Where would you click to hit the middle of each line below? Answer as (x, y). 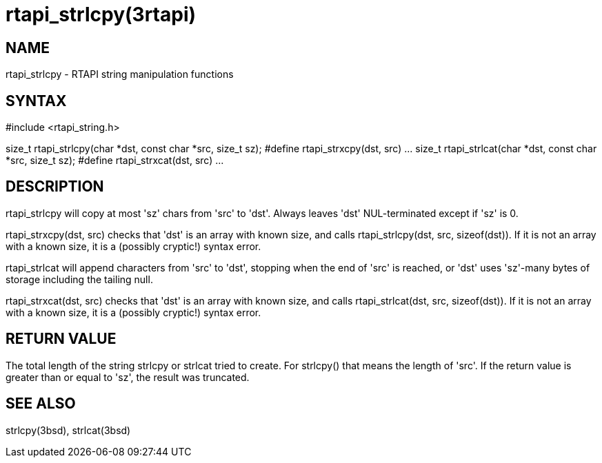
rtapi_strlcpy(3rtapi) (101, 14)
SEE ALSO (41, 404)
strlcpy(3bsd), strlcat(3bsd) (68, 430)
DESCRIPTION (55, 187)
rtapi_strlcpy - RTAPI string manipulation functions (120, 74)
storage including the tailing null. (79, 279)
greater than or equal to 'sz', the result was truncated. (128, 377)
